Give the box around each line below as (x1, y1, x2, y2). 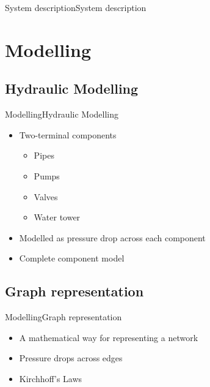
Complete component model (19, 252, 125, 265)
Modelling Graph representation (5, 310, 122, 323)
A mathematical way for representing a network (19, 331, 198, 344)
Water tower (34, 211, 81, 224)
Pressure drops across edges (19, 351, 123, 364)
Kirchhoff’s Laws (19, 372, 82, 385)
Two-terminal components (19, 128, 117, 141)
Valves (34, 190, 58, 203)
